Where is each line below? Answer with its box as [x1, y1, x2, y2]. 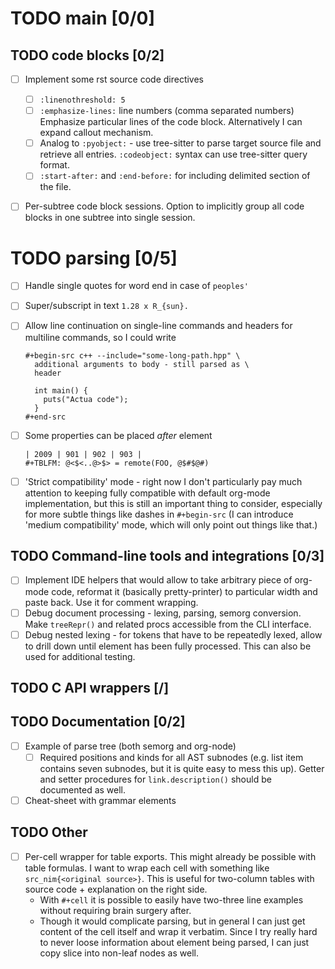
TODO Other [10, 824, 88, 841]
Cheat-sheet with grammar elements [24, 794, 177, 806]
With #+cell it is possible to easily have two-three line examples [39, 893, 304, 906]
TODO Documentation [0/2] [10, 713, 186, 731]
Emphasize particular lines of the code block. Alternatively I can [39, 116, 303, 128]
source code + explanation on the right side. [24, 883, 208, 895]
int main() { [34, 385, 89, 396]
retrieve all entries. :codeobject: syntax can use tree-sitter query [39, 148, 308, 161]
